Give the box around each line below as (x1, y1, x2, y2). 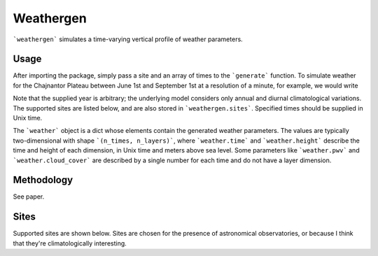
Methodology (13, 174, 73, 186)
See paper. (13, 192, 45, 201)
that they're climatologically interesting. (13, 239, 127, 248)
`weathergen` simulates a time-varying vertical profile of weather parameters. (13, 35, 243, 43)
